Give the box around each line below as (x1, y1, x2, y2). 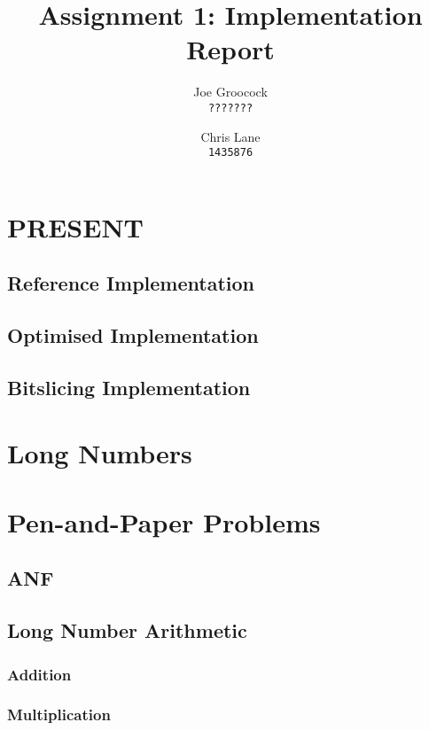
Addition (7, 663, 72, 685)
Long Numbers (7, 434, 192, 470)
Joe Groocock (193, 82, 268, 101)
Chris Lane (200, 127, 261, 145)
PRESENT (7, 208, 144, 245)
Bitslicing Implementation (7, 373, 251, 400)
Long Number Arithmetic (7, 617, 247, 644)
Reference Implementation (7, 269, 255, 297)
